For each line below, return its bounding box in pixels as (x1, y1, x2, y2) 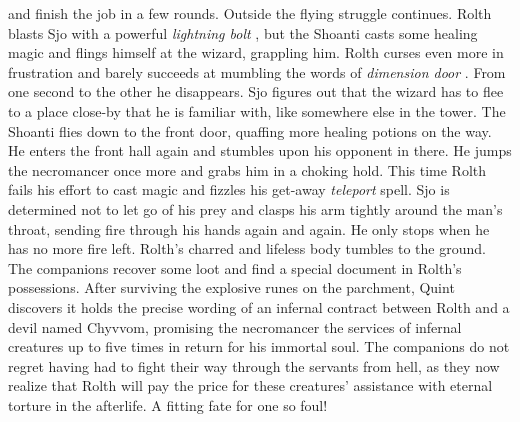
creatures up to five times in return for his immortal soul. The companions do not (8, 336, 510, 357)
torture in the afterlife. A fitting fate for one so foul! (8, 394, 328, 415)
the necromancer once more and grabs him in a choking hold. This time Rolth (8, 159, 487, 180)
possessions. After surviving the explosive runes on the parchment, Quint (8, 277, 455, 298)
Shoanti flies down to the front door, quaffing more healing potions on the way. (8, 120, 492, 141)
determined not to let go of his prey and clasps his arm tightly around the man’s (8, 198, 503, 219)
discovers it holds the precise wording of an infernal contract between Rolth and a (8, 296, 510, 317)
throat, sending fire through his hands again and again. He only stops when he (8, 218, 490, 239)
